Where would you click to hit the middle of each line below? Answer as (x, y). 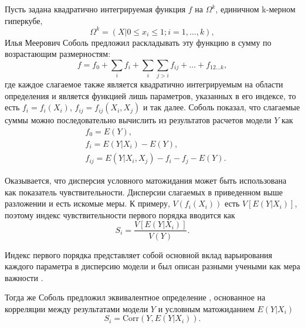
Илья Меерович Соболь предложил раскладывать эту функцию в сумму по (138, 42)
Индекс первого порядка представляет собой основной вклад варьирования (139, 254)
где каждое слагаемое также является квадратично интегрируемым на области (144, 84)
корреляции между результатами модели (77, 308)
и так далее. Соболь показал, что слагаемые (221, 107)
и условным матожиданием (206, 308)
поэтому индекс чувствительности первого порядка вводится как (120, 214)
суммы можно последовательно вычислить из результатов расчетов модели (138, 120)
